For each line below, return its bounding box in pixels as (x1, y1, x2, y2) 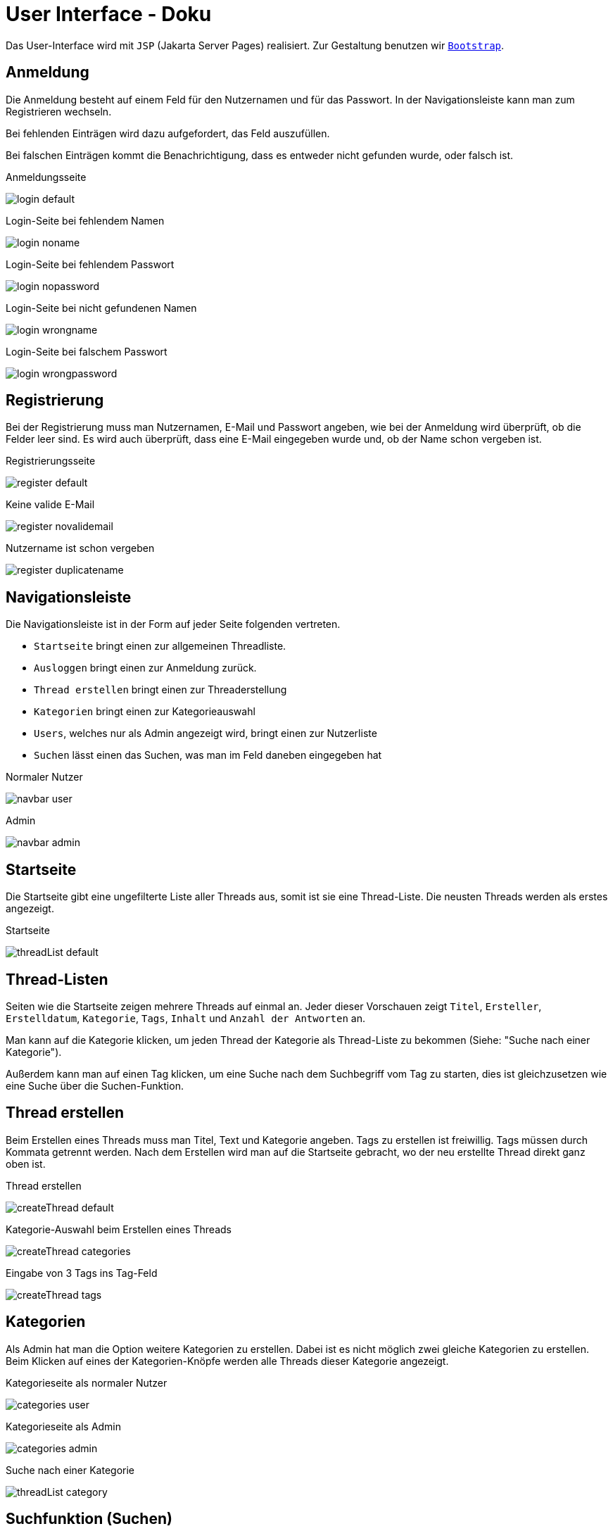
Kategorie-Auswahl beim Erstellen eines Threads (6, 1223, 232, 1235)
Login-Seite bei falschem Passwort (6, 345, 168, 358)
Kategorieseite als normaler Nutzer (6, 1376, 168, 1389)
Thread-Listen (6, 970, 108, 988)
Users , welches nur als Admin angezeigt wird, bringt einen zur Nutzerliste (34, 727, 377, 740)
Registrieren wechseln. (6, 105, 112, 118)
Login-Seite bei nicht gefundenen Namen (6, 301, 197, 314)
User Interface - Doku (6, 2, 212, 26)
